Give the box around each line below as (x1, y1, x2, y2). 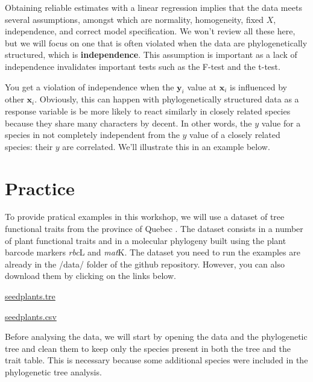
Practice (5, 175, 75, 200)
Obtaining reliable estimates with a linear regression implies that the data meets (5, 1, 302, 13)
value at (187, 80, 217, 93)
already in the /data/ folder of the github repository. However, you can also (5, 257, 285, 270)
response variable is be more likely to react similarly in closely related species (5, 104, 291, 117)
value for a (261, 116, 301, 129)
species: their (5, 140, 53, 152)
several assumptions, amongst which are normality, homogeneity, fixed (5, 13, 264, 25)
